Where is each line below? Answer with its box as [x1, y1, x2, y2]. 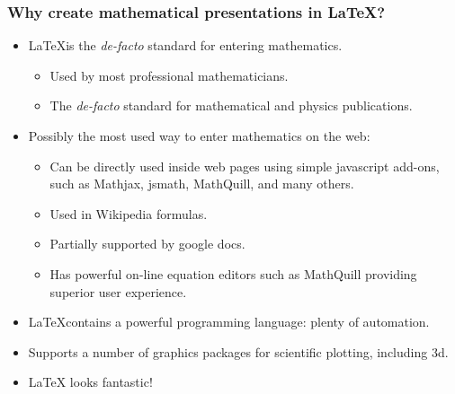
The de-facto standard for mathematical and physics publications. [49, 96, 413, 115]
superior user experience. [49, 282, 187, 301]
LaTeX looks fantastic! [28, 372, 153, 391]
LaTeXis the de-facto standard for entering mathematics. [28, 36, 343, 55]
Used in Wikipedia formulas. [49, 204, 208, 223]
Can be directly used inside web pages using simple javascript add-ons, [49, 156, 440, 175]
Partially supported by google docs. [49, 234, 245, 253]
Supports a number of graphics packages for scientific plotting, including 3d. [28, 342, 449, 361]
